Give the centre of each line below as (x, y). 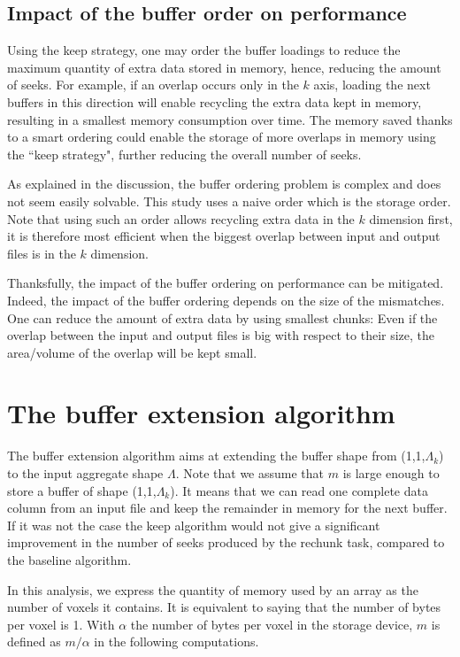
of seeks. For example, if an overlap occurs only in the (153, 85)
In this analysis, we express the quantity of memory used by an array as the (213, 589)
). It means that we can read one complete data (299, 490)
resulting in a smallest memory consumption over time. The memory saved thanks (230, 119)
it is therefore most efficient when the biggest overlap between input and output (224, 236)
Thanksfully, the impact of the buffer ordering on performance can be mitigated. (226, 283)
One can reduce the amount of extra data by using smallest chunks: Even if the (222, 317)
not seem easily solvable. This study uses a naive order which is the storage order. (229, 201)
